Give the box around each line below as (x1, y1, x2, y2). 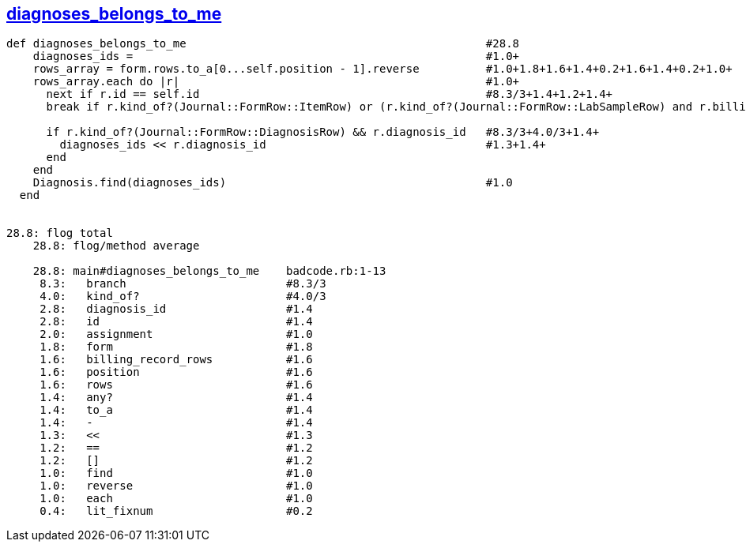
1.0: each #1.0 (40, 492, 313, 505)
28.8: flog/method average (32, 239, 200, 253)
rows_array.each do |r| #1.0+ (32, 75, 520, 88)
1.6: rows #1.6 (40, 378, 313, 392)
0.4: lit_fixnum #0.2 (40, 505, 313, 518)
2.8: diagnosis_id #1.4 (40, 302, 313, 316)
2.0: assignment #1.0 (40, 328, 313, 341)
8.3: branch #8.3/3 (40, 277, 326, 291)
